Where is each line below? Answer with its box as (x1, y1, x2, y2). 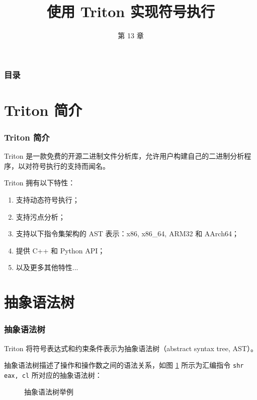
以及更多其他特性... (16, 262, 78, 273)
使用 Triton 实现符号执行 (47, 1, 215, 22)
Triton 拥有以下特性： (4, 177, 75, 188)
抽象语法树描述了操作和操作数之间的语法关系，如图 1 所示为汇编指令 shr (4, 360, 244, 370)
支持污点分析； (16, 211, 65, 222)
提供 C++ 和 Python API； (16, 245, 105, 255)
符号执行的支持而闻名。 (32, 160, 110, 171)
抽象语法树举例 (24, 386, 73, 397)
